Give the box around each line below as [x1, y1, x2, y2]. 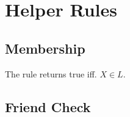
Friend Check [5, 97, 91, 116]
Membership [5, 38, 85, 57]
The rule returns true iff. [5, 67, 97, 80]
